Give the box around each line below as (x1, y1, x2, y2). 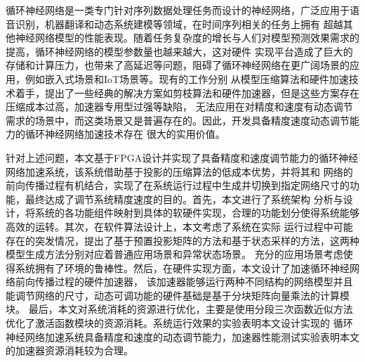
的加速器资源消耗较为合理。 (6, 343, 133, 358)
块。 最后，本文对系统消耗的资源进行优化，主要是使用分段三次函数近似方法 (6, 302, 353, 316)
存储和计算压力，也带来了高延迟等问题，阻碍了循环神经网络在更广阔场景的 (6, 58, 350, 72)
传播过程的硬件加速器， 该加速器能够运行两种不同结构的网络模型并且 (34, 274, 353, 289)
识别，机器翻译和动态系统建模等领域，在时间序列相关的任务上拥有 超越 (15, 16, 343, 31)
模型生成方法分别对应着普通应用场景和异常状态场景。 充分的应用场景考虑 (6, 247, 343, 261)
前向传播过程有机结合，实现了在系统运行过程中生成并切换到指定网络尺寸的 (6, 178, 350, 193)
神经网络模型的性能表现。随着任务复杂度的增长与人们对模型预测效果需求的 (15, 30, 359, 45)
